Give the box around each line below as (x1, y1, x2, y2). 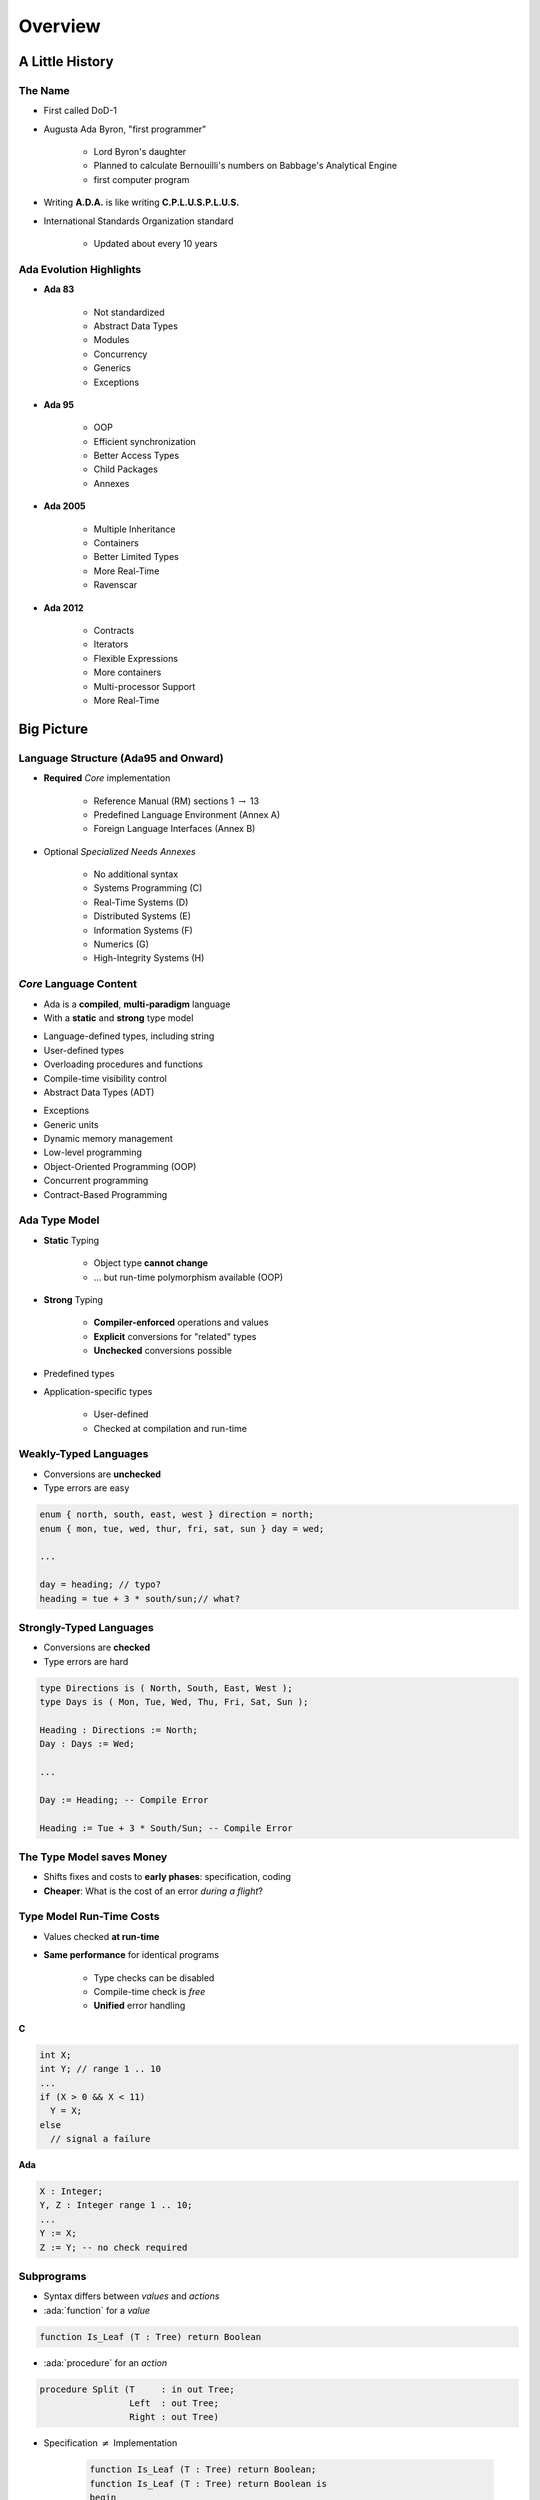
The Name (18, 83, 70, 97)
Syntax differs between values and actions (43, 2290, 220, 2302)
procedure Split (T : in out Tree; (39, 2383, 235, 2395)
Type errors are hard (43, 1655, 129, 1667)
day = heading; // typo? (39, 1579, 162, 1590)
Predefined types (43, 1367, 115, 1379)
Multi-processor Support (93, 680, 196, 692)
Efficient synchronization (93, 435, 197, 447)
